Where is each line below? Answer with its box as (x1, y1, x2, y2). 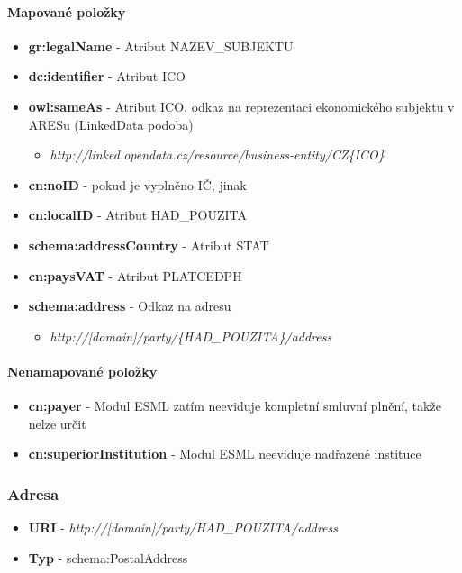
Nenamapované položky (7, 361, 158, 380)
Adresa (7, 482, 59, 505)
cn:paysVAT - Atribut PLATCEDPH (28, 266, 242, 285)
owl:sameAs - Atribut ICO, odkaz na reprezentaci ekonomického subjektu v (28, 96, 455, 115)
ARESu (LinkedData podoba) (28, 114, 194, 133)
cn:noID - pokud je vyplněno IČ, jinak (28, 175, 247, 194)
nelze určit (28, 414, 86, 432)
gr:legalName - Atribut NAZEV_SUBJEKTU (28, 36, 294, 55)
